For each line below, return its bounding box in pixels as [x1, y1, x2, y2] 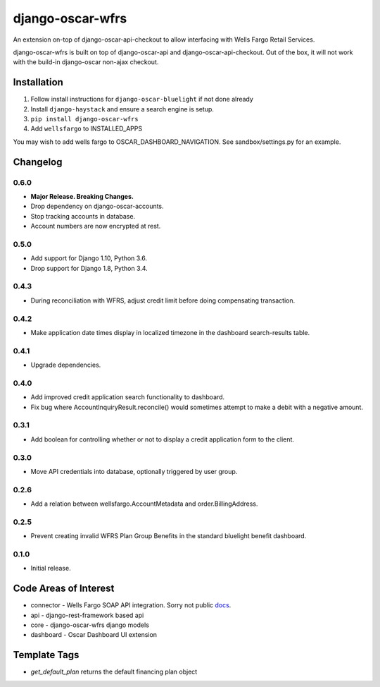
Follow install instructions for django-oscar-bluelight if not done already [30, 95, 253, 104]
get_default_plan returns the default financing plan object [30, 667, 198, 676]
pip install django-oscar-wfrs [30, 115, 139, 123]
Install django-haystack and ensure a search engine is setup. [30, 104, 215, 113]
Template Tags [13, 649, 80, 661]
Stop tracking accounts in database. [30, 212, 136, 220]
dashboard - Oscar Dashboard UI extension [30, 631, 158, 639]
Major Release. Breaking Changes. [30, 192, 134, 200]
